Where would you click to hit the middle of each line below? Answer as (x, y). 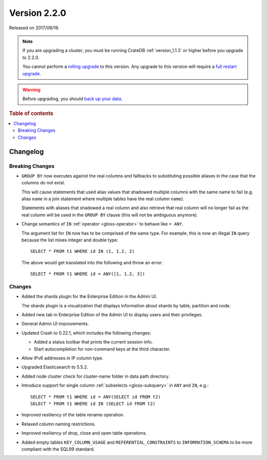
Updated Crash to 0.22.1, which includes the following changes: (86, 333)
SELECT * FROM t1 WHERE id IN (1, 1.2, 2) (83, 251)
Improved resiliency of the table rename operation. (73, 415)
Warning (31, 90)
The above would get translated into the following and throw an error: (92, 262)
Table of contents (31, 113)
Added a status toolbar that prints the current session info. (93, 342)
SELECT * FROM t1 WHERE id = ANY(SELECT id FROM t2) (95, 397)
